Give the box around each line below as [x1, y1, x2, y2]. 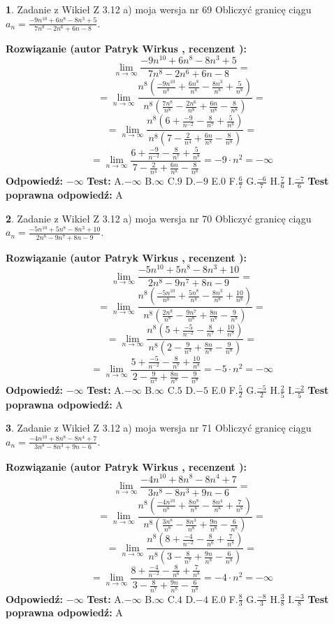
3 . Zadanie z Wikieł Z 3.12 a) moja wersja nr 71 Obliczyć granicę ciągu [6, 420, 312, 435]
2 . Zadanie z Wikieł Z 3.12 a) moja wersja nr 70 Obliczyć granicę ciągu [6, 211, 312, 225]
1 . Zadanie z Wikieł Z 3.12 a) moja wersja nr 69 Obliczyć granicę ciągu [6, 2, 312, 16]
